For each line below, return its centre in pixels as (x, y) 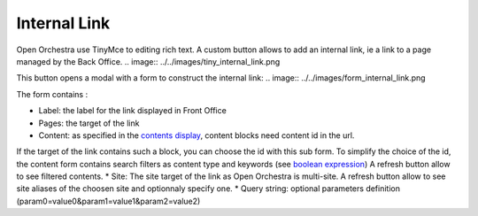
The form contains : (52, 94)
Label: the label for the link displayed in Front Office (133, 111)
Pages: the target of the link (89, 123)
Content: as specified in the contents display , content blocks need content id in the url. (197, 135)
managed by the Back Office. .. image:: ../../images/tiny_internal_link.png (148, 61)
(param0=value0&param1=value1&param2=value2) (108, 201)
